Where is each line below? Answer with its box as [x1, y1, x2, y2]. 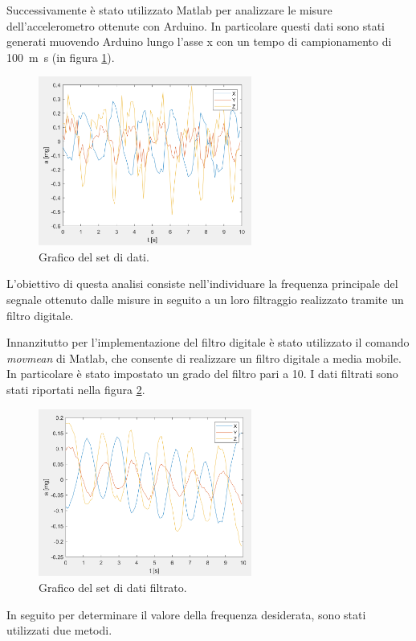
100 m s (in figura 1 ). [6, 48, 115, 65]
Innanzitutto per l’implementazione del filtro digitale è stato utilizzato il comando [6, 334, 410, 351]
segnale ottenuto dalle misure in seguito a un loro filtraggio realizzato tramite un [6, 290, 404, 307]
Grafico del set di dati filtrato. [39, 579, 187, 596]
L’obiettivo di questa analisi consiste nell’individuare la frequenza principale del [6, 275, 398, 292]
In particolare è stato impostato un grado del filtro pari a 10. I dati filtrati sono [6, 365, 398, 382]
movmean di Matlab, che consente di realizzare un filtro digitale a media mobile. [6, 349, 402, 366]
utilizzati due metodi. [6, 622, 112, 639]
